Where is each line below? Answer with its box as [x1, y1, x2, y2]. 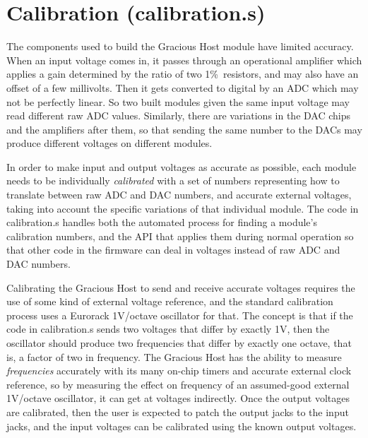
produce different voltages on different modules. [6, 136, 213, 150]
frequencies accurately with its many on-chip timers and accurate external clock [6, 363, 352, 378]
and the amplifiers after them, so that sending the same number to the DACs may [6, 122, 362, 136]
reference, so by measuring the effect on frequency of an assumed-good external [6, 377, 350, 391]
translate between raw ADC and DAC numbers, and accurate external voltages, [6, 187, 352, 202]
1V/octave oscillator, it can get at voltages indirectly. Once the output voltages [6, 391, 350, 406]
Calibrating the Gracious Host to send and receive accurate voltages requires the [6, 280, 355, 295]
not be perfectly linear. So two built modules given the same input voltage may [6, 94, 350, 109]
